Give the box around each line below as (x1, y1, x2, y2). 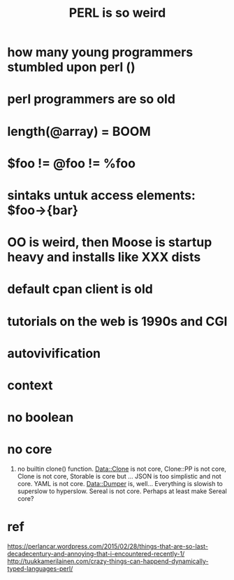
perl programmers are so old (7, 91, 176, 107)
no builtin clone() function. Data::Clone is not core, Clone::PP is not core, (17, 464, 227, 473)
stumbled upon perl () (7, 60, 136, 75)
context (7, 377, 54, 393)
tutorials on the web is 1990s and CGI (7, 313, 228, 329)
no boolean (7, 410, 74, 425)
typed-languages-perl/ (7, 564, 73, 572)
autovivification (7, 345, 101, 361)
